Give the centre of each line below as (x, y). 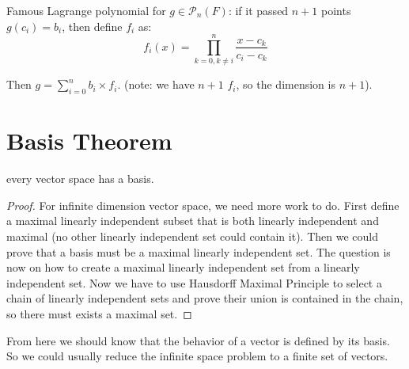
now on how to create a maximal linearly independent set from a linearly (183, 267)
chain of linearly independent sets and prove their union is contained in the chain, (205, 298)
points (336, 10)
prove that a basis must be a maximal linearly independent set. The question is (199, 251)
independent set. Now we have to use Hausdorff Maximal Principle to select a (194, 282)
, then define (92, 26)
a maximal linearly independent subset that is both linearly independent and (193, 221)
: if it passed (258, 10)
